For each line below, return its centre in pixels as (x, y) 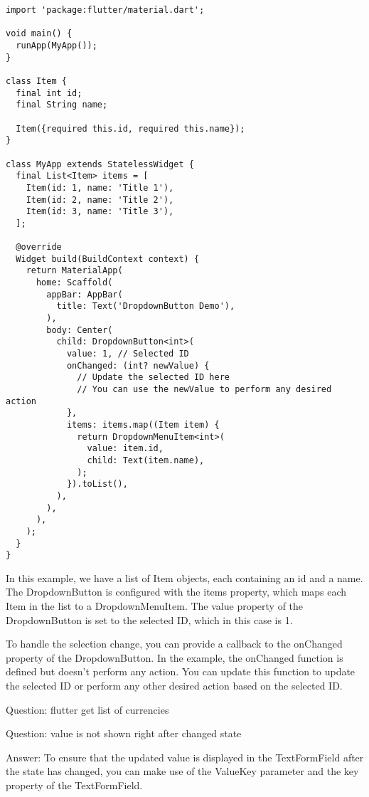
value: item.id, (125, 449)
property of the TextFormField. (74, 785)
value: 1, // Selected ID (128, 354)
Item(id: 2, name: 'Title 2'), (100, 200)
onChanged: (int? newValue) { (138, 365)
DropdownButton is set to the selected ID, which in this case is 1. (149, 619)
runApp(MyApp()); (57, 45)
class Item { (36, 81)
